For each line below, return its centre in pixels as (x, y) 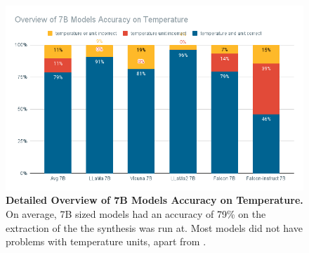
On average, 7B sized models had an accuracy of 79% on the (136, 213)
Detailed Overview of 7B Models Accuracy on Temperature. (154, 200)
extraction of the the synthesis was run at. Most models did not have (154, 227)
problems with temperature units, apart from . (106, 241)
